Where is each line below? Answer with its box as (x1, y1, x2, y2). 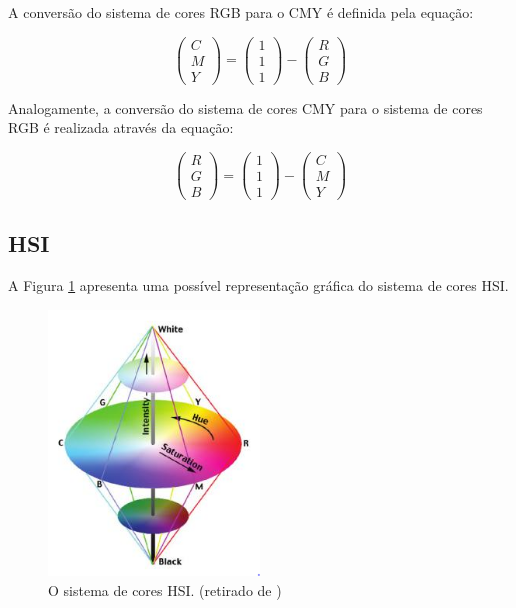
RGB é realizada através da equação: (8, 117, 234, 138)
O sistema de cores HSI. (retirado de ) (48, 579, 282, 600)
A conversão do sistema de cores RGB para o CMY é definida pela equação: (8, 2, 474, 22)
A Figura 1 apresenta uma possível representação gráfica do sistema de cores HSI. (8, 275, 509, 296)
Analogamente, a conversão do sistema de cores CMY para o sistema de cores (8, 97, 483, 118)
